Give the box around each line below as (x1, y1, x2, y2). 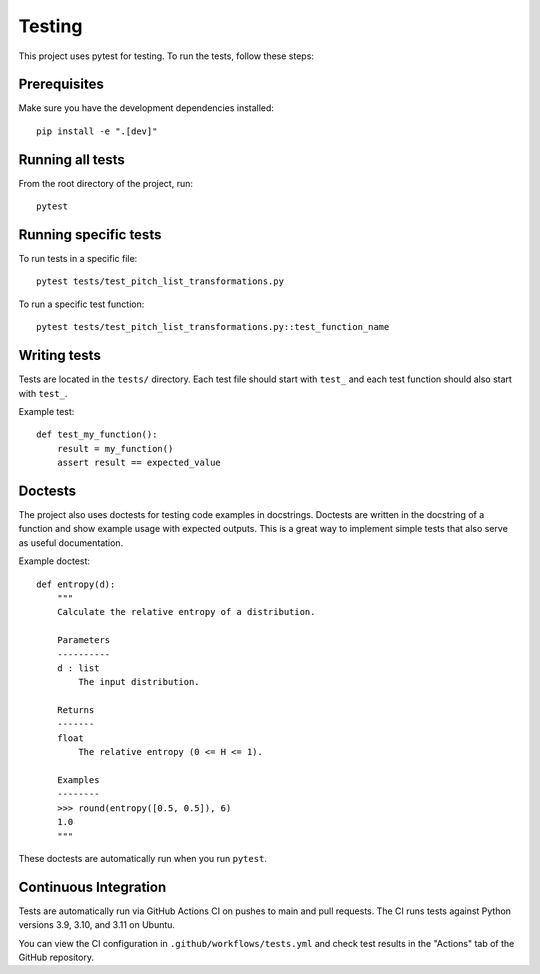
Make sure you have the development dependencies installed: (18, 102, 275, 114)
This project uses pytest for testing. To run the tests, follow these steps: (18, 50, 315, 62)
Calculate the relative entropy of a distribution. (56, 606, 316, 618)
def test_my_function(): (36, 429, 158, 440)
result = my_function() (56, 443, 174, 454)
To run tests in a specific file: (18, 253, 138, 265)
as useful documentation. (18, 536, 124, 549)
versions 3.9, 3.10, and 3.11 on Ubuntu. (18, 919, 175, 931)
